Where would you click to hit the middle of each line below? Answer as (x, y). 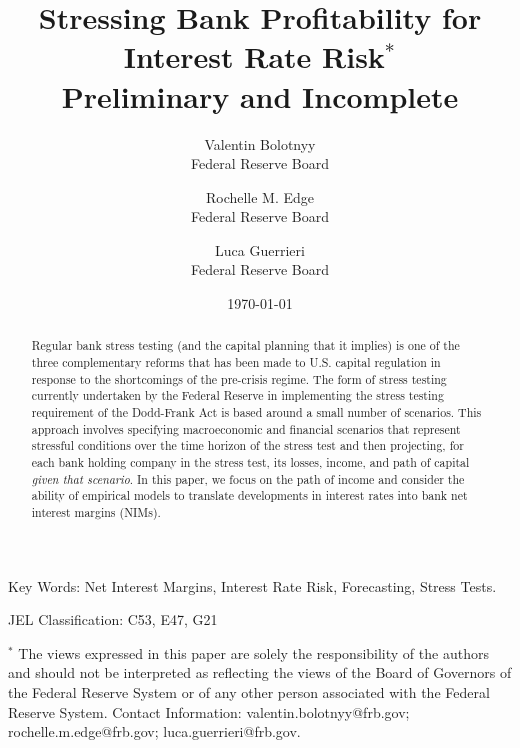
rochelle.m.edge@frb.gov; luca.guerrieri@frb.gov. (154, 731)
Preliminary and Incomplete (260, 95)
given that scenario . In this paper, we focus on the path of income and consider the (248, 478)
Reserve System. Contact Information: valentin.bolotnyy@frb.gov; (209, 711)
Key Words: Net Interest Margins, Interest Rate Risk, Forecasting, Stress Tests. (252, 585)
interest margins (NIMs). (96, 512)
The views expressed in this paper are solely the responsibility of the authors (253, 652)
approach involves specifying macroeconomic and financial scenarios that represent (246, 428)
